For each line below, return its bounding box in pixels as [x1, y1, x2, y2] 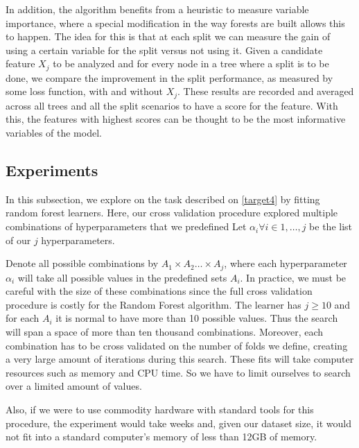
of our [6, 232, 31, 247]
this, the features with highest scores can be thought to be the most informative [6, 112, 346, 126]
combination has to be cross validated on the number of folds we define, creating [6, 338, 348, 352]
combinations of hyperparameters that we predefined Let [6, 219, 247, 234]
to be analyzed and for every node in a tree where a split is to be [53, 56, 329, 71]
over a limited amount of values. [6, 379, 142, 393]
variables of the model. [6, 126, 102, 140]
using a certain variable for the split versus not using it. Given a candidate [6, 42, 323, 57]
